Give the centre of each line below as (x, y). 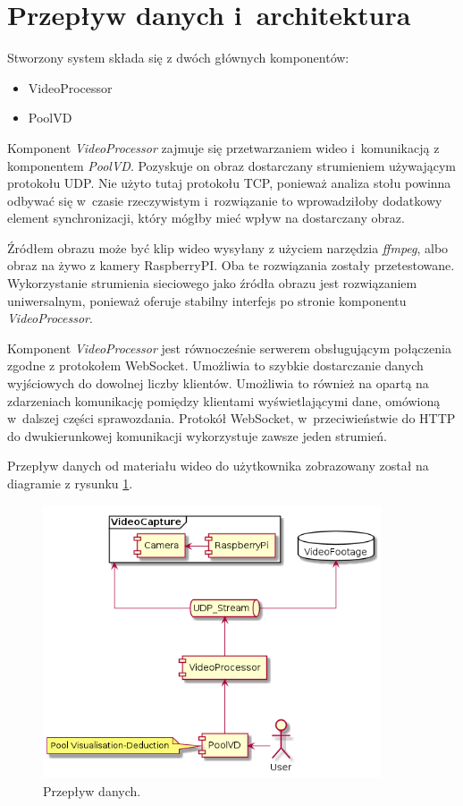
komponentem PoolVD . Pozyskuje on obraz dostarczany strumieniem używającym (232, 165)
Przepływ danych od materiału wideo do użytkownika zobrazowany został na (218, 466)
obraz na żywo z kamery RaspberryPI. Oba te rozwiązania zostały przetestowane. (231, 265)
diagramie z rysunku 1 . (70, 483)
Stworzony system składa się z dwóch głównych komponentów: (178, 58)
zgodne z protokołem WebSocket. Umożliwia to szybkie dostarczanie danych (215, 365)
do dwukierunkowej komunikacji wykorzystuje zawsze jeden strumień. (198, 435)
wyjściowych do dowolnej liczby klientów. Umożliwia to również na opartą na (218, 383)
